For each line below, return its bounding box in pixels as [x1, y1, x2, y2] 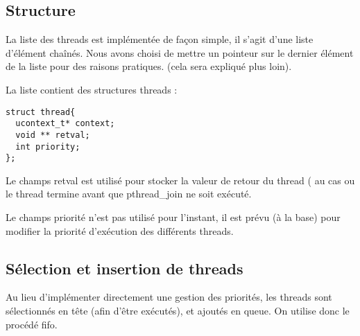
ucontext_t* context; [15, 118, 115, 129]
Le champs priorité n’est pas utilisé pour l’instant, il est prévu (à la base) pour [6, 210, 341, 224]
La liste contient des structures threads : [6, 82, 178, 96]
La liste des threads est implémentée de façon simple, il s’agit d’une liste [6, 32, 314, 46]
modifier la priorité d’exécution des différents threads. [6, 223, 234, 238]
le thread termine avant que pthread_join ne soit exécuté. [6, 186, 252, 201]
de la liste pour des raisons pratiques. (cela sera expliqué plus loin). [6, 59, 292, 73]
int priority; [15, 141, 80, 152]
